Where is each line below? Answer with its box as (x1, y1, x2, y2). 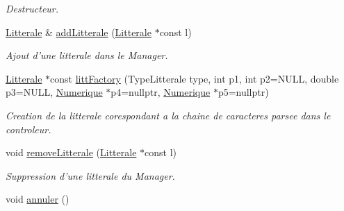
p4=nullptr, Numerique (110, 85, 211, 99)
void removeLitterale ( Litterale (6, 145, 137, 160)
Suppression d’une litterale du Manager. (6, 168, 175, 183)
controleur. (6, 121, 51, 136)
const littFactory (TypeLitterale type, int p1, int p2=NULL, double (50, 71, 339, 85)
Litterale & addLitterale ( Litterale (6, 24, 151, 39)
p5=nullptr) (218, 85, 269, 99)
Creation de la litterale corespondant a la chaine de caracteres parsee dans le (6, 108, 331, 122)
